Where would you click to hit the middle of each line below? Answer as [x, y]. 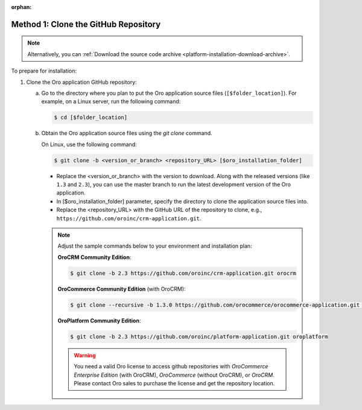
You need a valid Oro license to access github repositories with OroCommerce [171, 367]
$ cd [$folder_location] [91, 117]
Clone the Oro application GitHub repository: [81, 82]
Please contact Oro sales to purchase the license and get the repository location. [174, 383]
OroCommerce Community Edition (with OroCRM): [122, 289]
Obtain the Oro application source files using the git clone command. [127, 133]
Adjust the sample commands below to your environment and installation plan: [155, 246]
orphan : [21, 7]
